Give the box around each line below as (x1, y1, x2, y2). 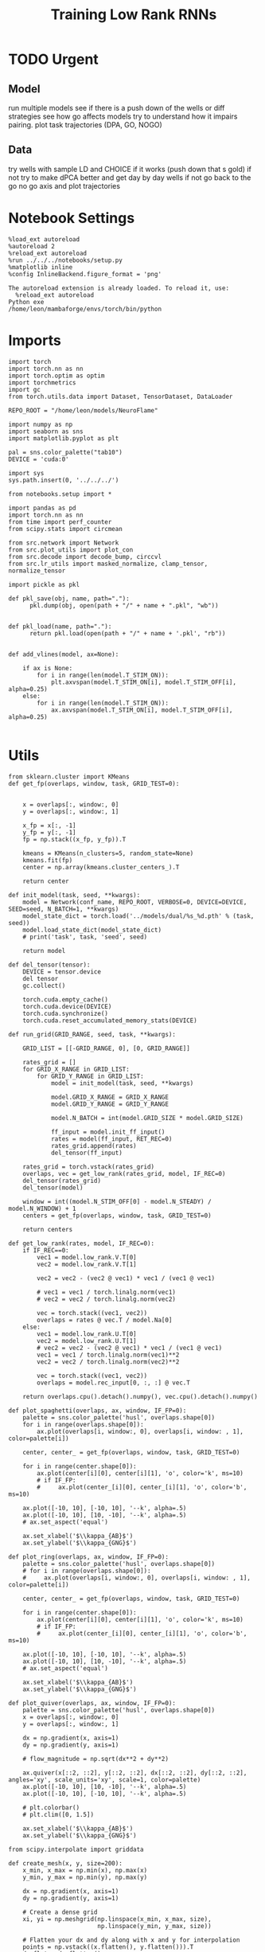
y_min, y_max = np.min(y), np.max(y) (22, 1873, 148, 1881)
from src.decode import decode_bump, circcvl (8, 552, 162, 560)
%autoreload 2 (8, 242, 56, 250)
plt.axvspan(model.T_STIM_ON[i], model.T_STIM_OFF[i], (50, 678, 237, 686)
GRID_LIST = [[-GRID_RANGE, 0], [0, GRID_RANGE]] (22, 1044, 191, 1052)
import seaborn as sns (8, 427, 84, 435)
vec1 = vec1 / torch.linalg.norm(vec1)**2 (37, 1351, 180, 1359)
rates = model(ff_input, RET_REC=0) (50, 1134, 173, 1143)
